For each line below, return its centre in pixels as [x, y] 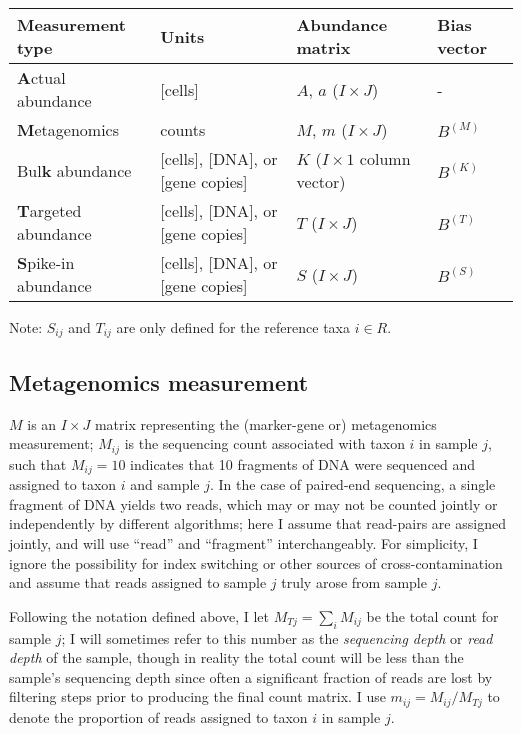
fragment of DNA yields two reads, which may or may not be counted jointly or [253, 503]
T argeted [49, 210]
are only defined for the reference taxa [233, 327]
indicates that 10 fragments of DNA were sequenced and [303, 463]
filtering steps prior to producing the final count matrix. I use [197, 696]
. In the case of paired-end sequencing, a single [353, 484]
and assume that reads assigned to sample [138, 582]
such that [38, 463]
